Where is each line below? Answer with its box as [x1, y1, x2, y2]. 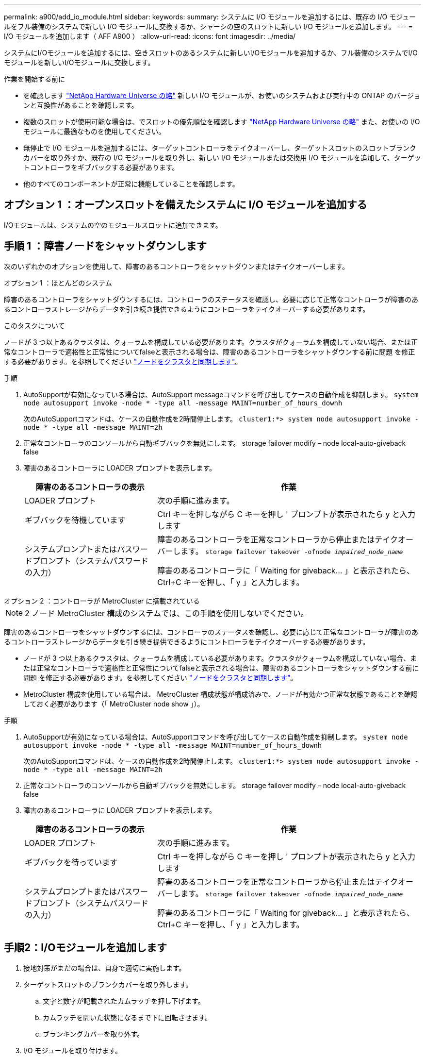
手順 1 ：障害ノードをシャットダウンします [4, 240, 207, 252]
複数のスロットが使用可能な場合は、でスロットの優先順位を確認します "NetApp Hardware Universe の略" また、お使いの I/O [23, 118, 420, 126]
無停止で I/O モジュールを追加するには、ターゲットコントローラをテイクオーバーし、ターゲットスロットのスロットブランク [23, 144, 416, 152]
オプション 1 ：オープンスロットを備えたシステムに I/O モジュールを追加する [4, 199, 367, 211]
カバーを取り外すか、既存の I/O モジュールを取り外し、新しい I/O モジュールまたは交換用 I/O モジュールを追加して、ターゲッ [23, 153, 421, 162]
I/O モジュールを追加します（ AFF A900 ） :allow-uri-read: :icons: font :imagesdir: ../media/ [4, 32, 296, 40]
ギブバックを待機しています [25, 515, 126, 525]
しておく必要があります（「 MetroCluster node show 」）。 [23, 699, 204, 708]
